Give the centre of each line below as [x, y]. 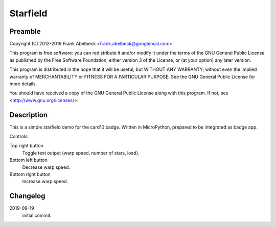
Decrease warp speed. [46, 167]
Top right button [26, 146]
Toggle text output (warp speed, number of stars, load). [81, 153]
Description [29, 115]
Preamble [25, 31]
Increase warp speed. [45, 182]
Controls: [19, 136]
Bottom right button [30, 174]
